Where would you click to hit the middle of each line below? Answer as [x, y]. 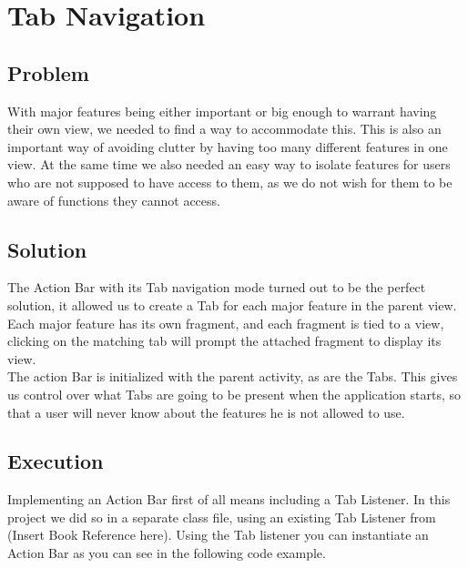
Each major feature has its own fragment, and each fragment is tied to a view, [226, 323]
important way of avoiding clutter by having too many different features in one [228, 146]
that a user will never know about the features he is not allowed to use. [206, 412]
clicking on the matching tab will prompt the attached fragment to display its [224, 341]
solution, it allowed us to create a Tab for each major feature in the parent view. [232, 304]
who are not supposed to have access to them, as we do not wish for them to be [230, 182]
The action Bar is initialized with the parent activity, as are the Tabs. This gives [233, 376]
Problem [48, 72]
